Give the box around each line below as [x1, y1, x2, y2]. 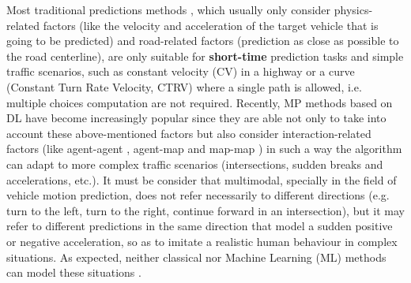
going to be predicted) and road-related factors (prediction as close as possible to [6, 32, 399, 49]
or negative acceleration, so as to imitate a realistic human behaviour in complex [6, 233, 398, 249]
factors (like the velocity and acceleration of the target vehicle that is [43, 17, 379, 33]
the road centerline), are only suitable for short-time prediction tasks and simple [6, 47, 404, 64]
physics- [334, 2, 373, 17]
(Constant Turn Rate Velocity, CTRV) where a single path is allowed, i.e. [6, 78, 362, 95]
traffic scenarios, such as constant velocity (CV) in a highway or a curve [6, 63, 355, 80]
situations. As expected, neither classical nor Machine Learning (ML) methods [6, 248, 386, 265]
